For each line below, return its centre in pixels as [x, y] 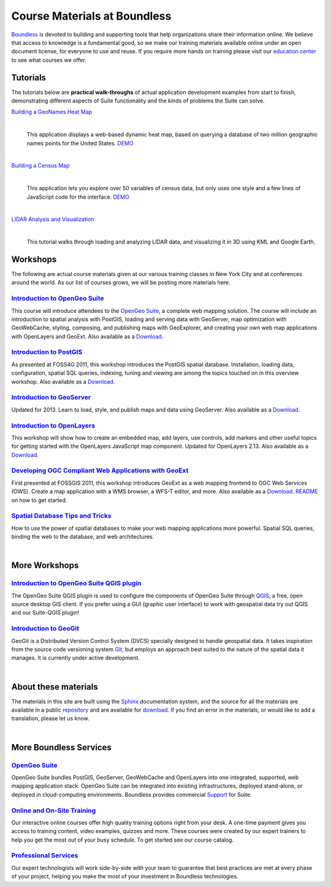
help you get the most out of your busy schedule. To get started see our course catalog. [123, 840]
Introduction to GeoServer [51, 397]
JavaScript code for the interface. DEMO [78, 197]
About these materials [55, 687]
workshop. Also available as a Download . [63, 382]
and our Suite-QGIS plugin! [45, 613]
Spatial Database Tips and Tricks [61, 516]
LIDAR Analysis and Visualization [53, 219]
